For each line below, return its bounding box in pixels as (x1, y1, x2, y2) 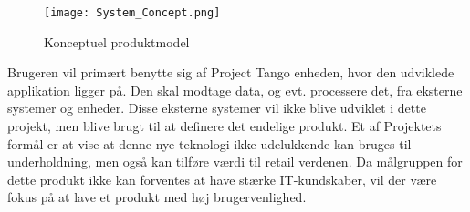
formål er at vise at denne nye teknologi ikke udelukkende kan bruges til (7, 134, 412, 153)
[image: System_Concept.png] (44, 6, 221, 19)
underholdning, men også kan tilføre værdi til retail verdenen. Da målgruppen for (7, 152, 463, 171)
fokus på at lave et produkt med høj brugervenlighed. (7, 187, 307, 207)
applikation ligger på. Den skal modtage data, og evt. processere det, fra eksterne (7, 80, 463, 99)
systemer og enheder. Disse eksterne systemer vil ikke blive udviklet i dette (7, 98, 426, 117)
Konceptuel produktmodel (44, 32, 190, 51)
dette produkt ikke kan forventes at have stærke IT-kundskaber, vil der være (7, 169, 437, 188)
